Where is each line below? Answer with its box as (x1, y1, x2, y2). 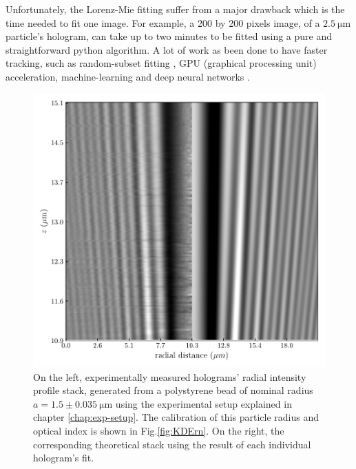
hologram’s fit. (33, 450, 94, 465)
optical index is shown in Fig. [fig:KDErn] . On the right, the (33, 424, 284, 438)
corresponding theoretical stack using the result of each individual (33, 437, 311, 451)
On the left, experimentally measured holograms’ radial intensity (33, 369, 306, 384)
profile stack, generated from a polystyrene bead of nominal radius (33, 383, 313, 397)
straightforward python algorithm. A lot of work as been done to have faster (6, 42, 328, 56)
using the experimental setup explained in (115, 396, 292, 410)
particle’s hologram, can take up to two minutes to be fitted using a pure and (6, 29, 333, 43)
